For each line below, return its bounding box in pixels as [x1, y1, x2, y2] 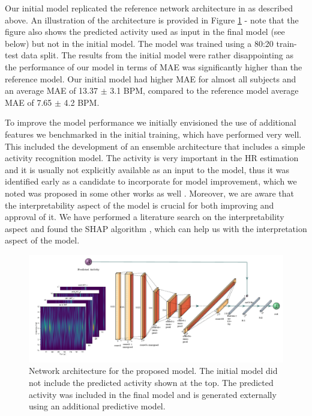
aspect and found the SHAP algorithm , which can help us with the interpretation [5, 222, 307, 234]
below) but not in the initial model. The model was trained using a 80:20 [5, 37, 274, 49]
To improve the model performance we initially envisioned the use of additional [5, 116, 296, 129]
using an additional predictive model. [29, 400, 166, 412]
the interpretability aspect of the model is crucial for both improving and [5, 198, 274, 211]
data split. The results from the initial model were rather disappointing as [21, 49, 293, 61]
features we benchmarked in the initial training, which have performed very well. [5, 127, 302, 140]
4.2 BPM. [64, 96, 100, 108]
